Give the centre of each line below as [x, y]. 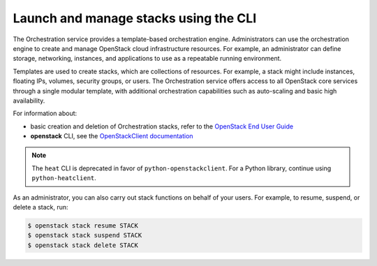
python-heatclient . [64, 178]
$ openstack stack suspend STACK [85, 235]
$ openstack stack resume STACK [83, 226]
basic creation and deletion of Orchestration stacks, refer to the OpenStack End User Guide [162, 126]
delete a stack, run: [41, 207]
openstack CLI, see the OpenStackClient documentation [112, 136]
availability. [29, 101]
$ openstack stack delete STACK [83, 245]
